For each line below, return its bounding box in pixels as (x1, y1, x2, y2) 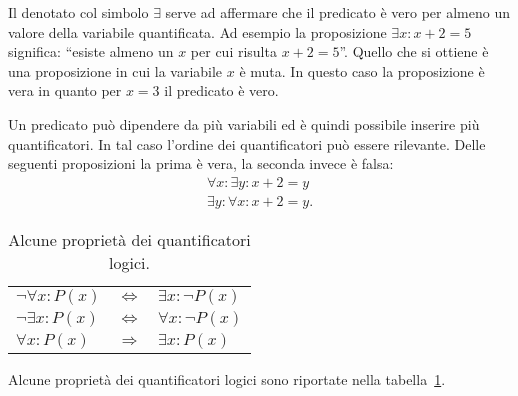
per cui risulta (190, 41, 277, 62)
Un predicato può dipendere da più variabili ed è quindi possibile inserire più (8, 113, 480, 134)
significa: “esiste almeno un (8, 41, 174, 62)
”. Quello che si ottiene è (339, 41, 489, 62)
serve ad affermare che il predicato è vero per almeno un (165, 2, 511, 22)
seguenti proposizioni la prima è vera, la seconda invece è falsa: (8, 153, 394, 174)
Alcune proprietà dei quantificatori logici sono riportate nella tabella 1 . (8, 368, 446, 389)
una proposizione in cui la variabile (8, 60, 223, 81)
